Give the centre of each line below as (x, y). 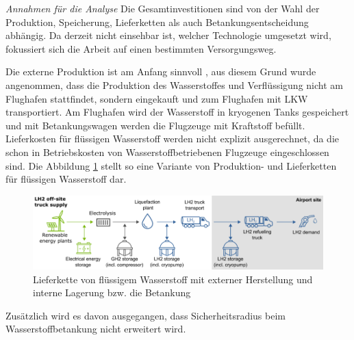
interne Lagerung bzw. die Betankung (112, 292)
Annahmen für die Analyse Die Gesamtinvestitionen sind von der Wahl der (163, 8)
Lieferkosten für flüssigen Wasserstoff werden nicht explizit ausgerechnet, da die (173, 139)
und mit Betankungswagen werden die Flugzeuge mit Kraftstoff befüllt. (155, 125)
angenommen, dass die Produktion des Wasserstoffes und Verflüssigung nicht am (174, 84)
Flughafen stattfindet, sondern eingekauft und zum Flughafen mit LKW (157, 98)
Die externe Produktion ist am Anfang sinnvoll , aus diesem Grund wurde (161, 71)
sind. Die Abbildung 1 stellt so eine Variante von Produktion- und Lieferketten (171, 165)
